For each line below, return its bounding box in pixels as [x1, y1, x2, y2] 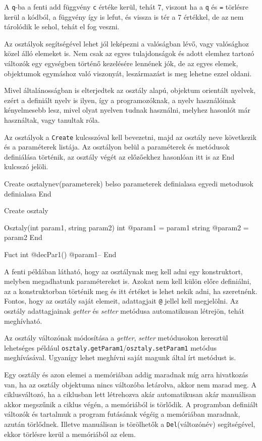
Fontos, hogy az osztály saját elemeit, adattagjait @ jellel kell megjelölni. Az [4, 296, 239, 306]
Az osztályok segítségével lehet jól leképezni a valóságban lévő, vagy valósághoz [4, 38, 249, 48]
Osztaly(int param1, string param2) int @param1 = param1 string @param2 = [4, 222, 249, 232]
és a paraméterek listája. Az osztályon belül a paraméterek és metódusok [4, 141, 230, 152]
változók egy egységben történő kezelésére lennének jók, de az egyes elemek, [4, 58, 238, 69]
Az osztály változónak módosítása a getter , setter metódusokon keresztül [4, 332, 228, 343]
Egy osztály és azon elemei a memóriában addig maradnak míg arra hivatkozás [4, 369, 248, 380]
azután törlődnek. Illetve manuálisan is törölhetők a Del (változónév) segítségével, [4, 419, 255, 429]
